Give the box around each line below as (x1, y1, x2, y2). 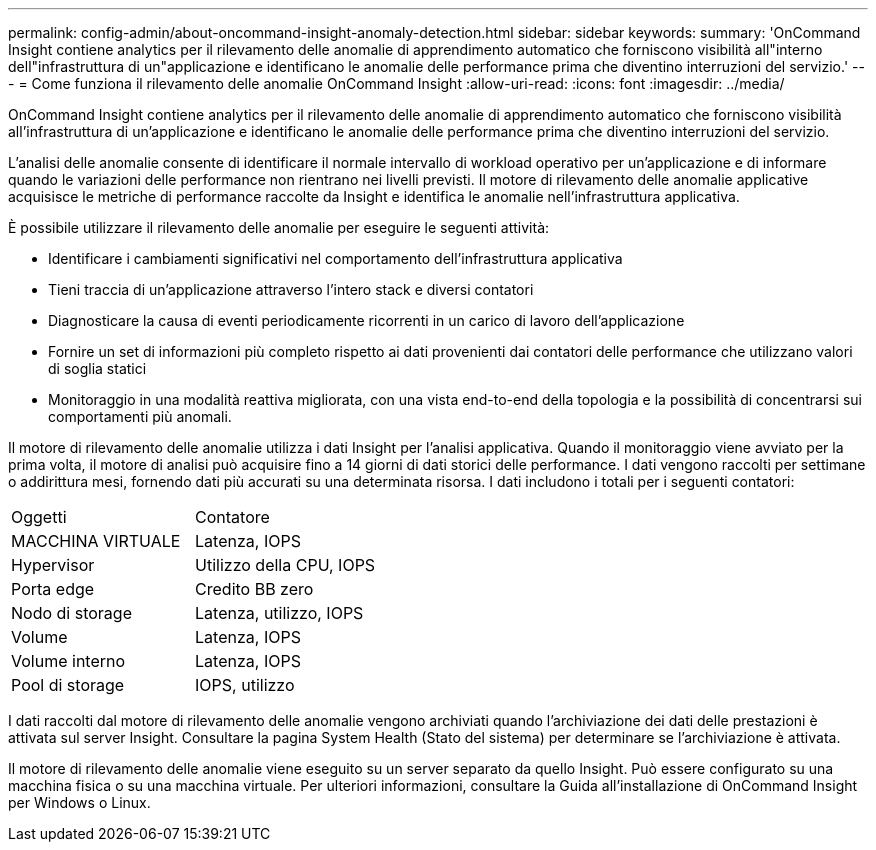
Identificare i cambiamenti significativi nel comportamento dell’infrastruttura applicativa (48, 250, 623, 267)
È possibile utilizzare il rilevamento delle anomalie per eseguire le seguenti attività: (8, 219, 550, 236)
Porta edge (11, 579, 95, 599)
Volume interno (11, 651, 126, 671)
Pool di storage (11, 675, 125, 695)
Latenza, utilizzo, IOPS (195, 603, 364, 623)
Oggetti (11, 507, 67, 527)
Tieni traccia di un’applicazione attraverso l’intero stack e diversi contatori (48, 281, 534, 298)
